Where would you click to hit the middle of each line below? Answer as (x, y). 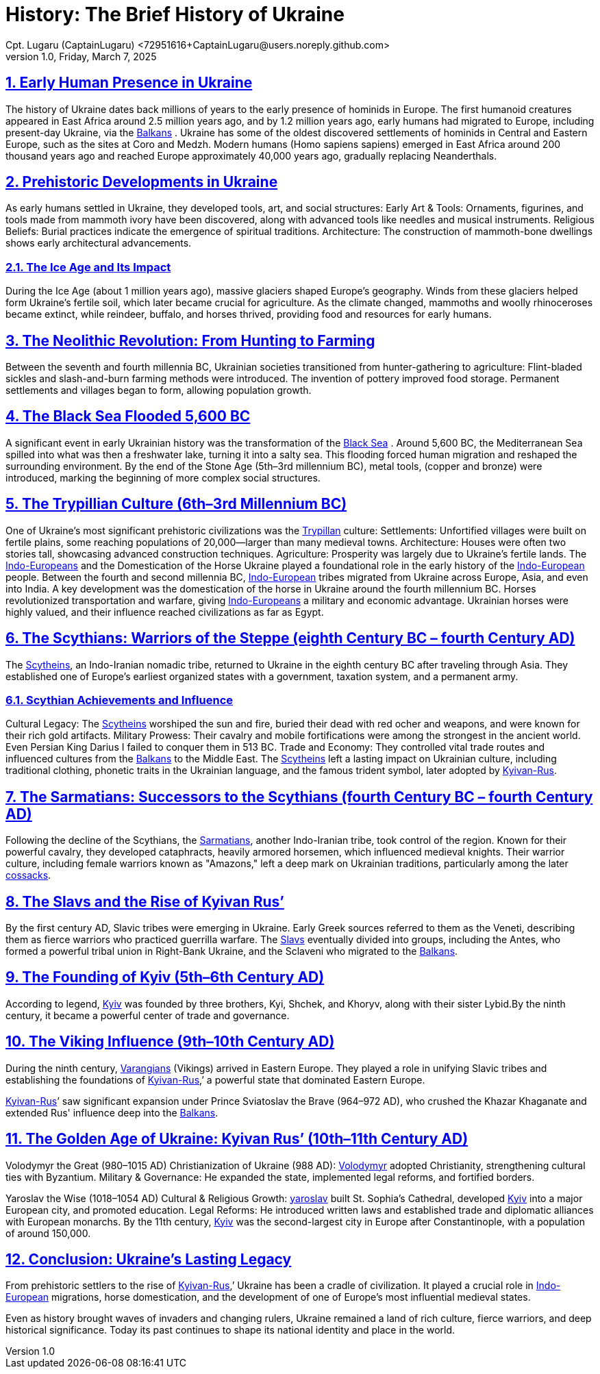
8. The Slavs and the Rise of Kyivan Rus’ (145, 901)
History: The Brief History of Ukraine (175, 14)
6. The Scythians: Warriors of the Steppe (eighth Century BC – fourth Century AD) (290, 638)
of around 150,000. (48, 1233)
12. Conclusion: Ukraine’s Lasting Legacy (149, 1259)
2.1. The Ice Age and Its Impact (88, 267)
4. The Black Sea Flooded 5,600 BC (128, 416)
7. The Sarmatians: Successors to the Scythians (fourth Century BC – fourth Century (299, 797)
